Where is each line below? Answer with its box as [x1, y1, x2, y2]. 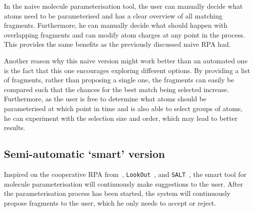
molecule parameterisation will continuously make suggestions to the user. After [4, 178, 243, 189]
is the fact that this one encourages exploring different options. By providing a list [4, 65, 250, 75]
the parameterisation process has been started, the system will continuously [4, 188, 231, 198]
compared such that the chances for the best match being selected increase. [4, 84, 229, 94]
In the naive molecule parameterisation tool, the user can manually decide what [4, 1, 243, 11]
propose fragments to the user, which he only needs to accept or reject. [4, 197, 216, 208]
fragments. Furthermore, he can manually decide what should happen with [4, 20, 228, 30]
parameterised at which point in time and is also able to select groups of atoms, [4, 103, 243, 113]
